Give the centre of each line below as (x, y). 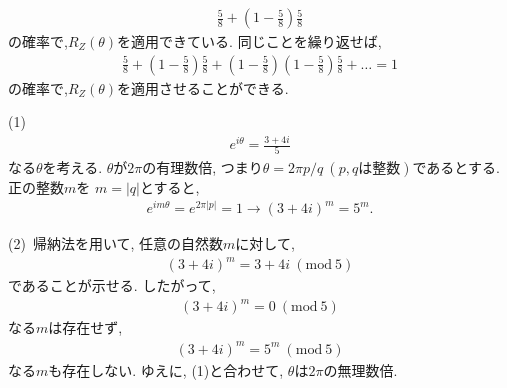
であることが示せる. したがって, (112, 285)
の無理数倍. (360, 369)
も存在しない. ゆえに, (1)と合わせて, (166, 369)
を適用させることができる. (203, 87)
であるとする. (456, 166)
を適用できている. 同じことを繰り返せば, (249, 41)
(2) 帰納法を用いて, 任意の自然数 (116, 243)
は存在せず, (85, 327)
